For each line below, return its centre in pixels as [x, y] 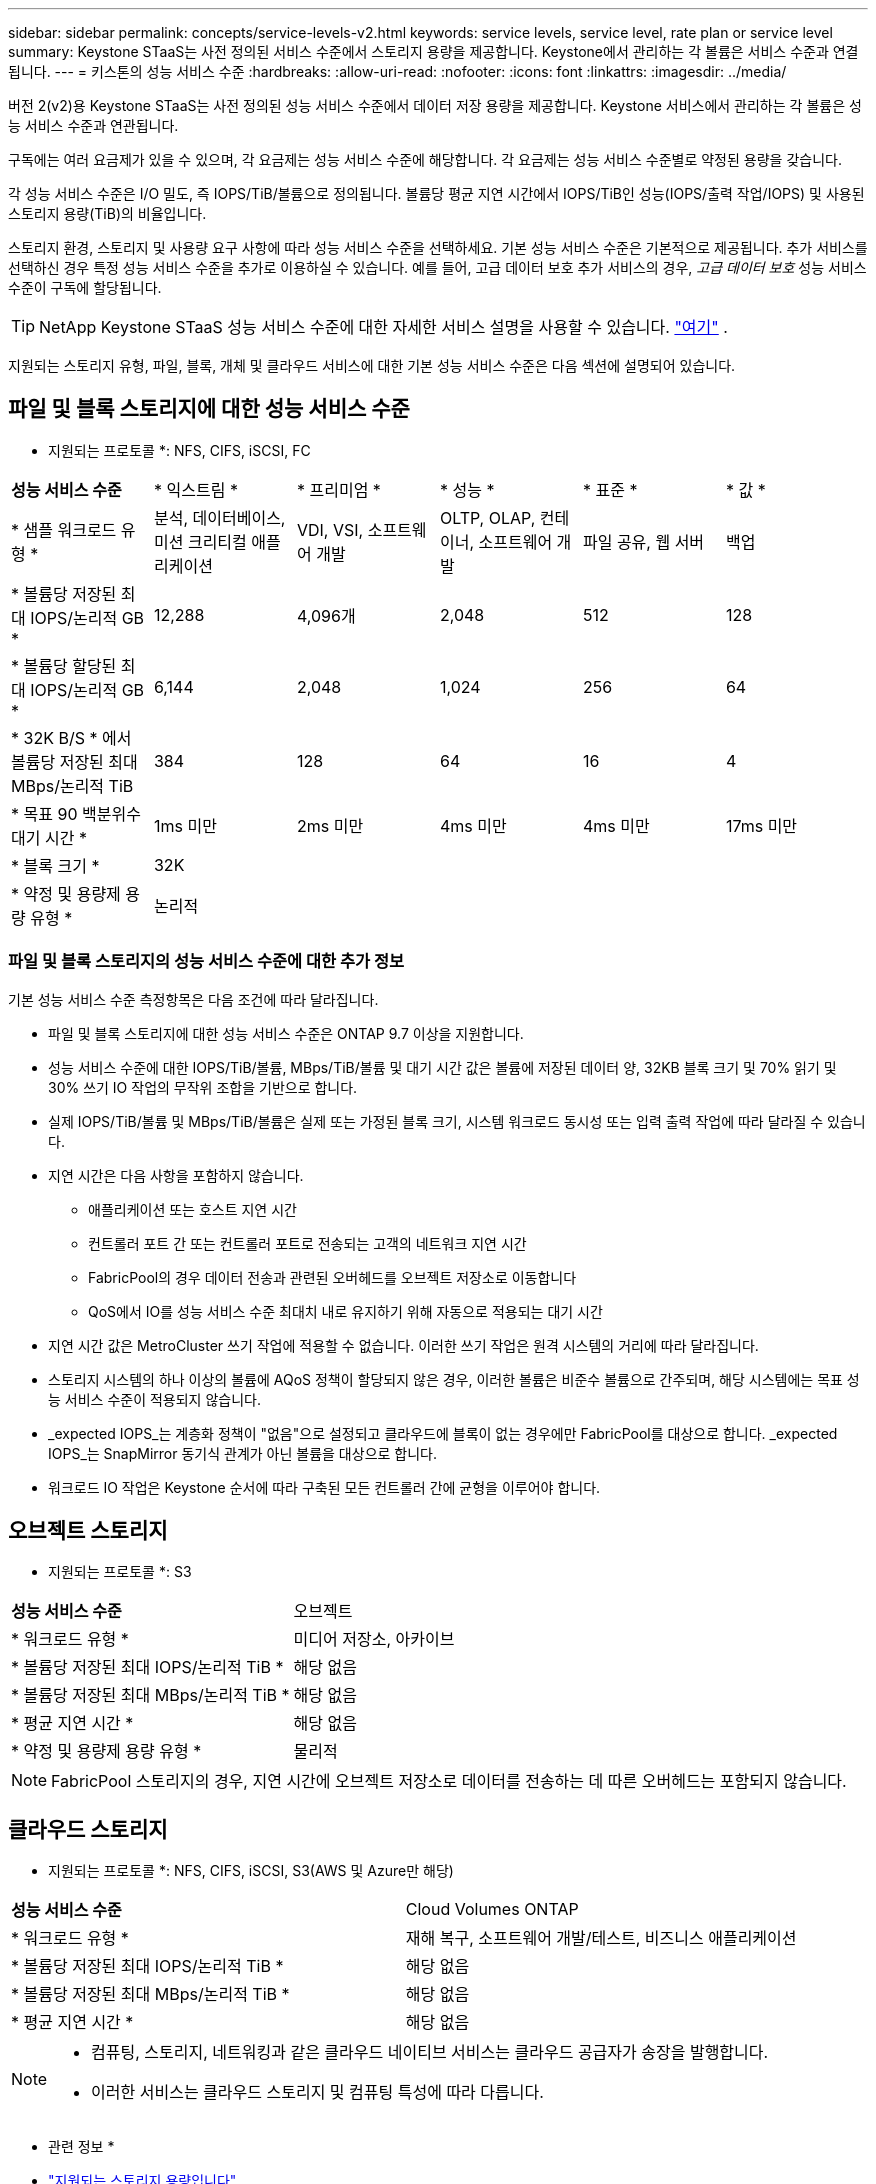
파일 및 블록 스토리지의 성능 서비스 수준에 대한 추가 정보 [206, 961]
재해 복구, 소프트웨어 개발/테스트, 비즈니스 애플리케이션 [601, 1938]
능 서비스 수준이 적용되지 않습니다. [154, 1399]
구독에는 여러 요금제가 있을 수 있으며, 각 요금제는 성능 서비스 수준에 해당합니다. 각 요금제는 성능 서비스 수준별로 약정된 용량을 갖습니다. [425, 159]
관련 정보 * [81, 2147]
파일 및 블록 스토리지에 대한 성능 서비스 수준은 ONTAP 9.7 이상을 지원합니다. [286, 1033]
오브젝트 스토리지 [88, 1531]
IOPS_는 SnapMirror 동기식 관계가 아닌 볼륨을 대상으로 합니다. [243, 1453]
